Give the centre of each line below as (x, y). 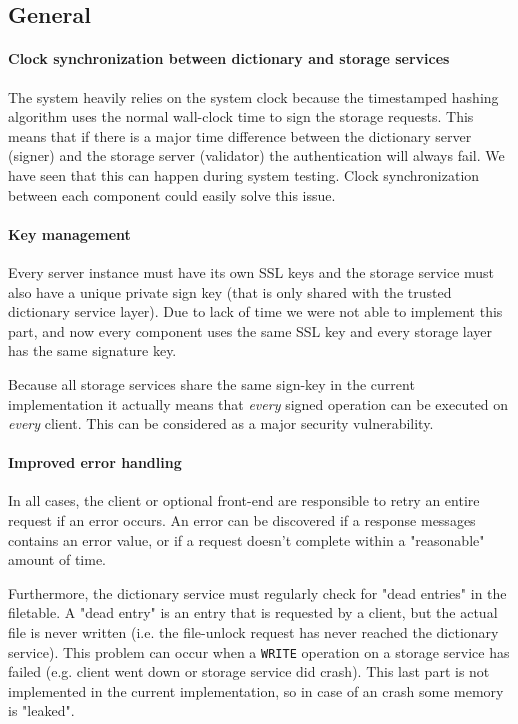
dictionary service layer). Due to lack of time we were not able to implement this (255, 311)
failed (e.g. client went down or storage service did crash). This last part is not (249, 671)
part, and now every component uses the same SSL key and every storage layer (250, 330)
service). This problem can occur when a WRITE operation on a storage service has (259, 651)
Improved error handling (95, 462)
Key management (69, 233)
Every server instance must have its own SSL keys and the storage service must (251, 271)
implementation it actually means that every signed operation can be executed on (258, 403)
